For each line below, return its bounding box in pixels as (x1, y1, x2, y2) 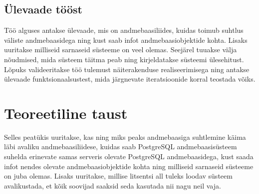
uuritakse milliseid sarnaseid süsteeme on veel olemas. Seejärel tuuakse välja (4, 44, 237, 55)
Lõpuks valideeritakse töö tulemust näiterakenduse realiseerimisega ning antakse (4, 64, 250, 74)
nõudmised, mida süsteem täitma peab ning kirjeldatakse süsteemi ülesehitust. (4, 54, 244, 64)
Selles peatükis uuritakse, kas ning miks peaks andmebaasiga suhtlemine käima (4, 131, 246, 142)
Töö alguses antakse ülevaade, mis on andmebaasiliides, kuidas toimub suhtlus (4, 25, 244, 35)
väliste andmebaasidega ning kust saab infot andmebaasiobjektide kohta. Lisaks (4, 34, 248, 45)
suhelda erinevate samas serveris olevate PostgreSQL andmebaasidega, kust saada (4, 151, 254, 162)
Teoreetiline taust (4, 102, 128, 123)
